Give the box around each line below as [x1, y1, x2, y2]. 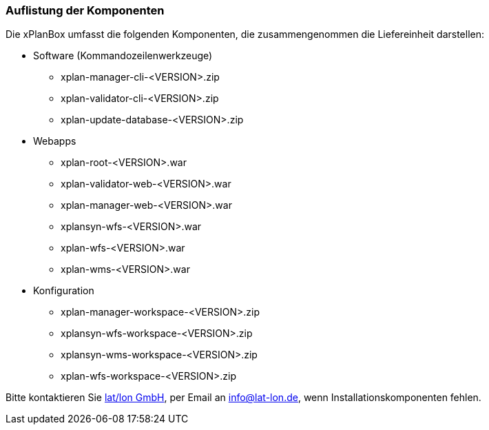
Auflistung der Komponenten [6, 3, 165, 17]
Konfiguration [33, 285, 94, 297]
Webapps [33, 135, 76, 147]
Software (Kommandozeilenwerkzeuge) [33, 50, 213, 62]
